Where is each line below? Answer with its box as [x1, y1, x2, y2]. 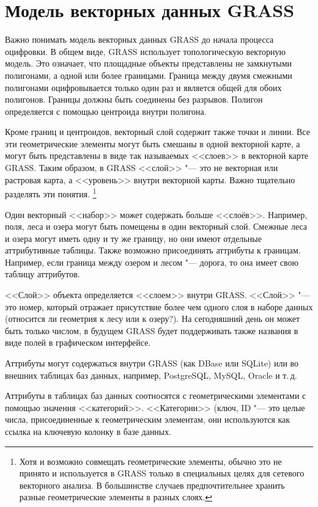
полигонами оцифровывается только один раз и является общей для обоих [5, 81, 282, 93]
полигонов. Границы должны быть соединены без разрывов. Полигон [5, 93, 263, 106]
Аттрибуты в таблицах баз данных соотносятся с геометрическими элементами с [5, 389, 306, 402]
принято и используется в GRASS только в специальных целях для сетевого [19, 467, 305, 480]
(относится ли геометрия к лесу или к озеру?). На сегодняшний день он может [5, 312, 300, 325]
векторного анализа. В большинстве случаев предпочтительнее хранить [19, 478, 285, 491]
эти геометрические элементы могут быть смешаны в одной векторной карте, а [5, 137, 300, 150]
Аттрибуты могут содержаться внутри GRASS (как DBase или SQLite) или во [5, 357, 299, 370]
